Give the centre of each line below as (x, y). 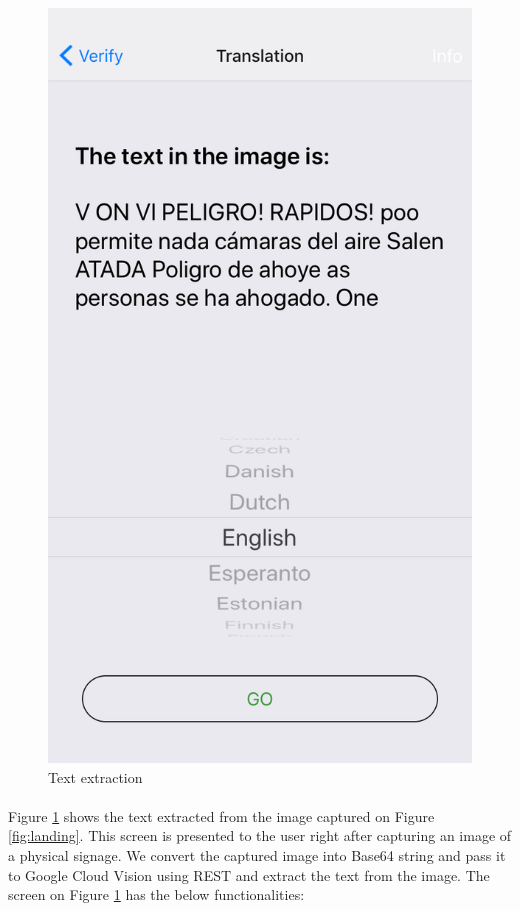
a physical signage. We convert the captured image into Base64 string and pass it (257, 855)
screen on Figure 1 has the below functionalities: (156, 894)
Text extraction (95, 776)
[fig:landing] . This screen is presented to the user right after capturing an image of (260, 835)
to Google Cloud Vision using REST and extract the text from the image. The (249, 874)
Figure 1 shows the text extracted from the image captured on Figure (221, 815)
